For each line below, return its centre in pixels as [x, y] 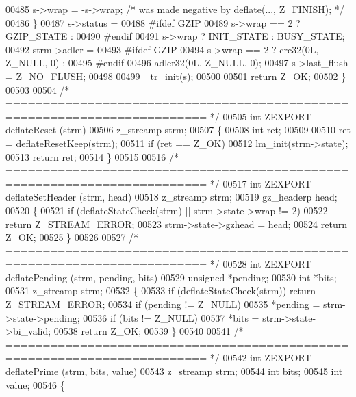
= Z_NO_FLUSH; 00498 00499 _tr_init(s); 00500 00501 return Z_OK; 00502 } [176, 76]
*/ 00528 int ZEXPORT [260, 264]
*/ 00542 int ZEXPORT [260, 358]
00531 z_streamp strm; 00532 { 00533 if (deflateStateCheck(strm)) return [161, 291]
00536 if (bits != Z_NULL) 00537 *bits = [171, 317]
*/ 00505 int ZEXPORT [260, 116]
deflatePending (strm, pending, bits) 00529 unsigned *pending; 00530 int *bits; [171, 277]
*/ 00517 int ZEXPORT [260, 183]
